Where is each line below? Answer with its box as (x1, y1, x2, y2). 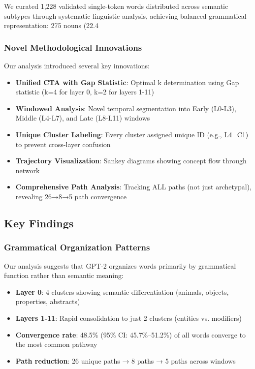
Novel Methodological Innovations (4, 41, 142, 53)
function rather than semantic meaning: (4, 270, 124, 280)
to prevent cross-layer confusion (15, 139, 111, 149)
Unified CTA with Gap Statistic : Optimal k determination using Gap (15, 77, 239, 87)
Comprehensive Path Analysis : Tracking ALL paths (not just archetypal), (15, 182, 252, 192)
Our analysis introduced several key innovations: (4, 61, 150, 70)
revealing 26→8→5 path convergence (15, 191, 127, 201)
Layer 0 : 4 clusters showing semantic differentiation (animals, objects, (15, 286, 229, 297)
